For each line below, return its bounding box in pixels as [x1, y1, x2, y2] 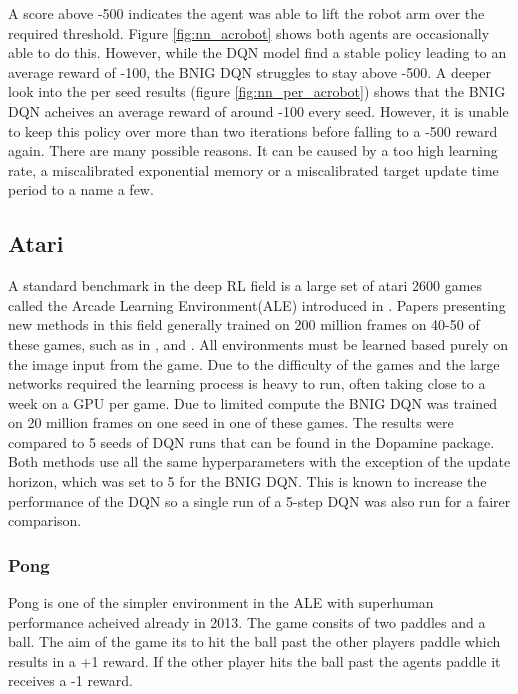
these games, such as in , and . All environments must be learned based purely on [8, 333, 508, 354]
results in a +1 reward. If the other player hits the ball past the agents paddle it [8, 650, 501, 671]
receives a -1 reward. [8, 670, 133, 691]
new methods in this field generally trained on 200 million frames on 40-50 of [8, 314, 480, 335]
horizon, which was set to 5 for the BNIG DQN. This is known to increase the [8, 471, 487, 492]
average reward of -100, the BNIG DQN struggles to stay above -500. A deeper [8, 61, 492, 82]
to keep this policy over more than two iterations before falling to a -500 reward [8, 120, 498, 141]
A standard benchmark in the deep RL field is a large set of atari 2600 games [8, 275, 483, 296]
